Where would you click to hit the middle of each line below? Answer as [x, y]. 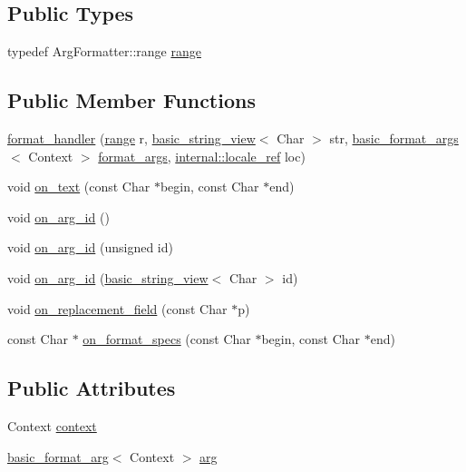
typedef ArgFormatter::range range [104, 51]
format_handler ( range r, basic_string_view [131, 138]
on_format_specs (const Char [167, 339]
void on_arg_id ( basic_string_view [108, 277]
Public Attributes [92, 388]
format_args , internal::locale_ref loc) [202, 156]
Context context [52, 425]
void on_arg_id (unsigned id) [90, 247]
